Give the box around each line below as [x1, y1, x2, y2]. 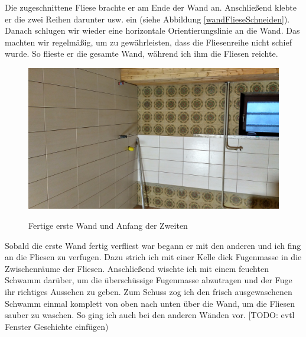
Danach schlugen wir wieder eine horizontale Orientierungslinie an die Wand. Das [5, 24, 300, 37]
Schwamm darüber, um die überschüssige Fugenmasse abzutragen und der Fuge [5, 274, 292, 286]
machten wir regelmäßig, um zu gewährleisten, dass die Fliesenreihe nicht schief [5, 35, 292, 48]
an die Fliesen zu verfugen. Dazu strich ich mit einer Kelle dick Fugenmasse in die [5, 251, 302, 263]
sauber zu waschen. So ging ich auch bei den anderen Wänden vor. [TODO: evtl [5, 309, 295, 321]
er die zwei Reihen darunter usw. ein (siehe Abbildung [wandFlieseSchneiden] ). [5, 12, 290, 25]
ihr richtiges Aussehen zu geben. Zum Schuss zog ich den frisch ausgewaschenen [5, 286, 292, 298]
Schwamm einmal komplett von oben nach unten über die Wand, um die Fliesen [5, 297, 295, 309]
